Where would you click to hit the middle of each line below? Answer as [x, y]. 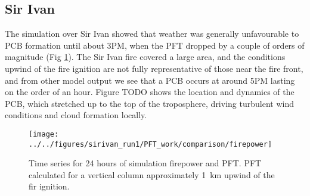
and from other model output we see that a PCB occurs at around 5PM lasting [150, 80]
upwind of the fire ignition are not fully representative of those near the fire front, [154, 68]
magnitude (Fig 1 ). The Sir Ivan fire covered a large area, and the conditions [145, 57]
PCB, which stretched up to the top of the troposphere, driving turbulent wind [149, 103]
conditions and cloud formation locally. [76, 115]
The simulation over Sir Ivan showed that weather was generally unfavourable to [152, 34]
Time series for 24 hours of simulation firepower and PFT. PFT [145, 163]
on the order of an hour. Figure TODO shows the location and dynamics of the [150, 92]
